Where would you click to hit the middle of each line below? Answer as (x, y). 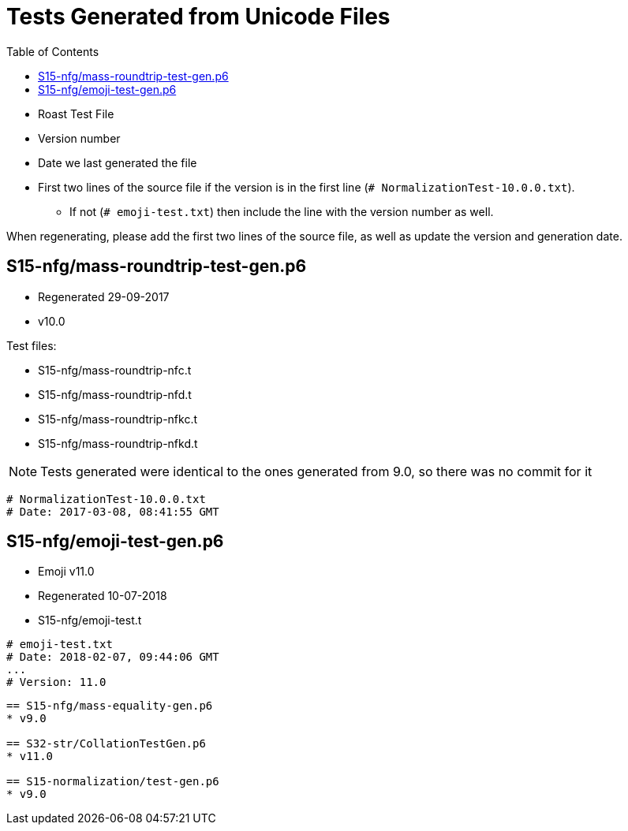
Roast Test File (76, 114)
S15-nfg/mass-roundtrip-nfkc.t (118, 419)
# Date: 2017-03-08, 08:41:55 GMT (113, 511)
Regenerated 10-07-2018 (103, 596)
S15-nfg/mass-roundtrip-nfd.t (115, 394)
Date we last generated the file (118, 162)
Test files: (32, 345)
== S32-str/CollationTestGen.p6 (106, 744)
